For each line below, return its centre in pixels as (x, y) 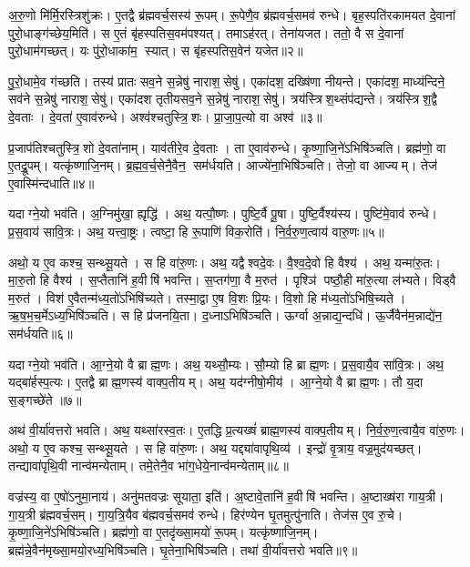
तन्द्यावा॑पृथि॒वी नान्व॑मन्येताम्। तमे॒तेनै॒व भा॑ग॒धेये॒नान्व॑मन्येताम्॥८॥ (148, 466)
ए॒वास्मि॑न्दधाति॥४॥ (51, 182)
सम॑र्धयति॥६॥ (41, 333)
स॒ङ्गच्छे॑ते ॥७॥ (45, 399)
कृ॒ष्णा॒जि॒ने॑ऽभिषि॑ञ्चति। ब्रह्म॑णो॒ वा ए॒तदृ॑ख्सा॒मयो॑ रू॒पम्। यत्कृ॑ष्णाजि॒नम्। (163, 532)
